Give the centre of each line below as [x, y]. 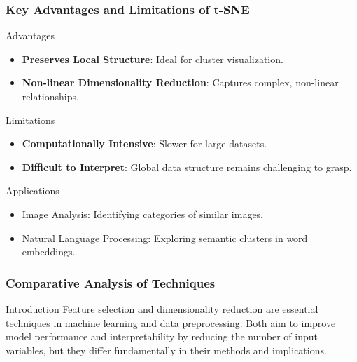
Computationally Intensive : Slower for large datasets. [145, 143]
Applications [33, 190]
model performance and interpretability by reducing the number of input [162, 336]
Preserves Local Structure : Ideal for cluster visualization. [153, 59]
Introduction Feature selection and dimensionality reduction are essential [162, 308]
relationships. [50, 96]
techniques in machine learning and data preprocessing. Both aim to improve [171, 322]
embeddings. [49, 252]
